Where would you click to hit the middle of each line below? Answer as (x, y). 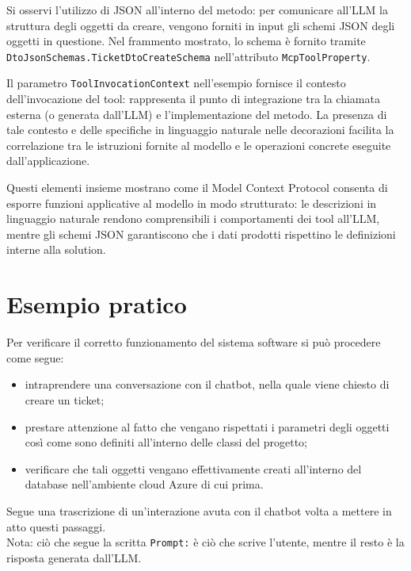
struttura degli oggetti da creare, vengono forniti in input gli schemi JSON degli (201, 25)
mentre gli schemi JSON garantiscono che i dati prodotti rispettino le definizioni (201, 234)
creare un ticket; (65, 399)
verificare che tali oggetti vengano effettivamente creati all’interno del (193, 468)
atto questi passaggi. (56, 526)
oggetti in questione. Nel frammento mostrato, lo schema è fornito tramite (186, 41)
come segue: (35, 357)
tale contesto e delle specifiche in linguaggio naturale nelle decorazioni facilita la (200, 130)
